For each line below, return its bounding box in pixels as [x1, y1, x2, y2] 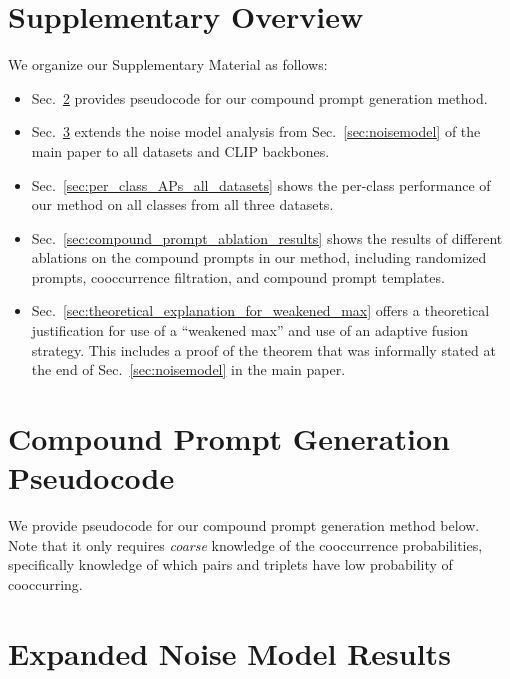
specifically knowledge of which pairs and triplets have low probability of [8, 554, 453, 575]
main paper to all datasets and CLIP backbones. [31, 140, 330, 161]
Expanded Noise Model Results [8, 632, 451, 673]
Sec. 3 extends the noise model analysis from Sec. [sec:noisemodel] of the [31, 121, 481, 142]
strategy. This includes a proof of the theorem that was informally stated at [31, 339, 496, 360]
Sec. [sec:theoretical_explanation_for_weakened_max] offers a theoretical [31, 300, 490, 321]
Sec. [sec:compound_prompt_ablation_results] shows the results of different [31, 227, 503, 248]
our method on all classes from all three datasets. [31, 194, 334, 215]
